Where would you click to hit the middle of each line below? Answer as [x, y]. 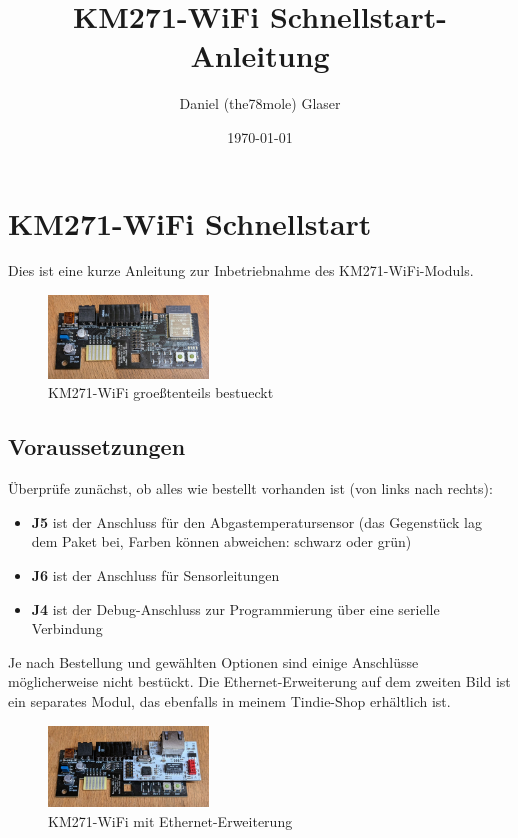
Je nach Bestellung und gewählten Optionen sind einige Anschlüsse [213, 661]
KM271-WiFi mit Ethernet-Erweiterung [170, 820]
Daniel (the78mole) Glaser [260, 103]
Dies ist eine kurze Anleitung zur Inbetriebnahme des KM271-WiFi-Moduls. [241, 270]
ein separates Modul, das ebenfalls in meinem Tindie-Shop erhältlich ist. [229, 701]
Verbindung [67, 628]
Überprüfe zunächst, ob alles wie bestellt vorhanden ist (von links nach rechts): [250, 488]
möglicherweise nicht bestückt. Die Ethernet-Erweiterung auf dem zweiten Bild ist [259, 681]
